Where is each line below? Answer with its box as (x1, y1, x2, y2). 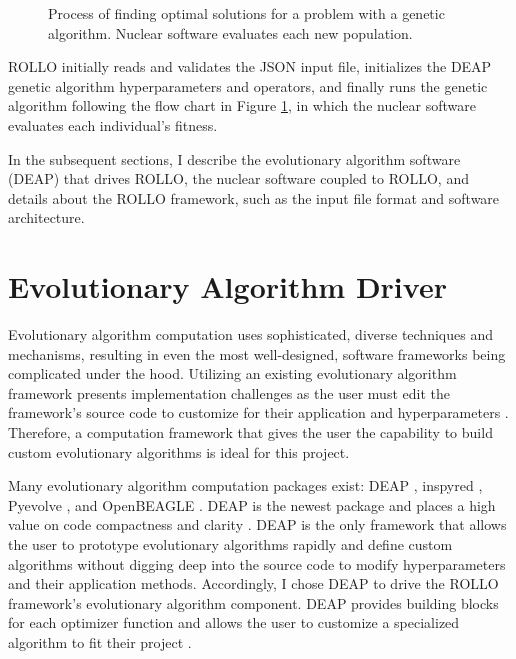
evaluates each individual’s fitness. (8, 114, 218, 135)
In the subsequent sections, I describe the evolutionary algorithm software (8, 148, 461, 169)
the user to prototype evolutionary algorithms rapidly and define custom (8, 534, 453, 554)
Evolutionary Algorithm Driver (8, 266, 447, 307)
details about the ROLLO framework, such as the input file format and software (8, 187, 500, 208)
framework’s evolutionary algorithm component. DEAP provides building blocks (8, 592, 499, 613)
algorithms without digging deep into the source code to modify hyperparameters (8, 553, 506, 574)
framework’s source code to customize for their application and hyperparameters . (8, 402, 509, 423)
